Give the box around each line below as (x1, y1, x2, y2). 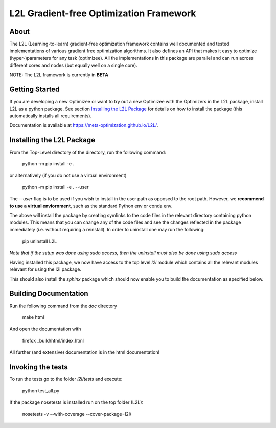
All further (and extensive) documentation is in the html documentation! (9, 349, 160, 355)
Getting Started (9, 85, 60, 94)
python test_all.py (22, 388, 60, 394)
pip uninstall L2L (22, 238, 57, 244)
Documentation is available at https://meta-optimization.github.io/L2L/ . (9, 122, 158, 128)
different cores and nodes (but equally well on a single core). (9, 62, 138, 69)
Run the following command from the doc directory (9, 303, 117, 309)
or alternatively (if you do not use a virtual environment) (9, 172, 127, 179)
